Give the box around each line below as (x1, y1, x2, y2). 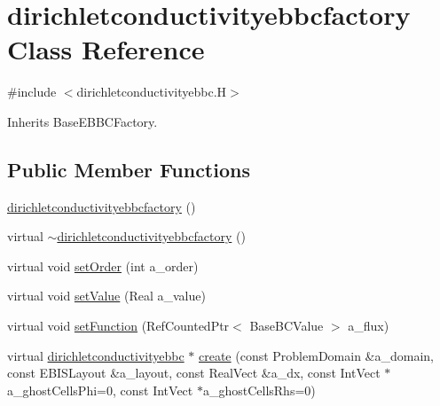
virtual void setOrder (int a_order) (7, 256, 199, 275)
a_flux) (348, 316, 389, 335)
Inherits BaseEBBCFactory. (7, 112, 158, 130)
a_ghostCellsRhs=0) (202, 380, 316, 399)
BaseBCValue (249, 316, 324, 335)
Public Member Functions (7, 155, 250, 183)
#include (7, 82, 57, 101)
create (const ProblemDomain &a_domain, (198, 346, 434, 364)
